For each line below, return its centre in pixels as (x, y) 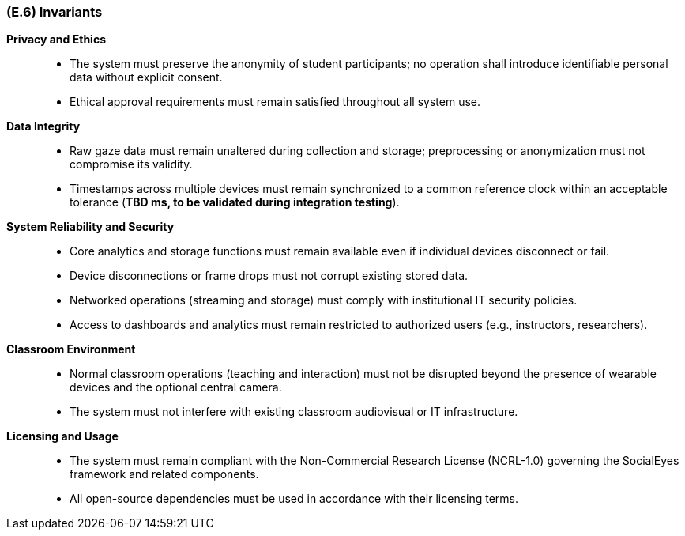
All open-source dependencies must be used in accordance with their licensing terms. (294, 499)
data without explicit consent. (146, 77)
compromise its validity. (131, 164)
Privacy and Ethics (56, 40)
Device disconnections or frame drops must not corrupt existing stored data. (269, 276)
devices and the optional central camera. (176, 387)
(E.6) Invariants (55, 12)
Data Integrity (43, 126)
